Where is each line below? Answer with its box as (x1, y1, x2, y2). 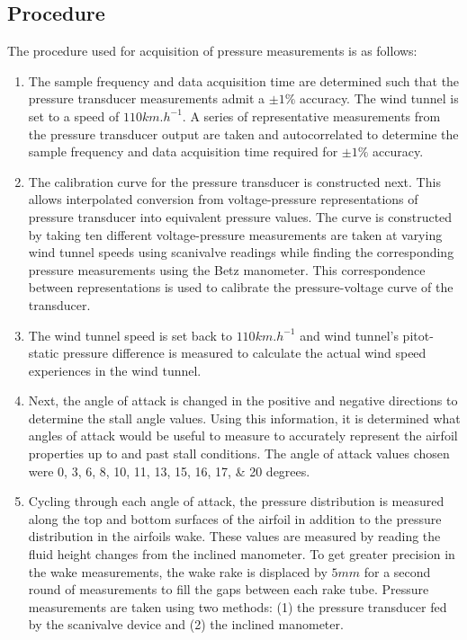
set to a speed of (28, 106, 120, 125)
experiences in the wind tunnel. (28, 360, 202, 379)
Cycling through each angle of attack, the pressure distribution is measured (28, 492, 445, 511)
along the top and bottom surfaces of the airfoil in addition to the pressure (28, 509, 442, 528)
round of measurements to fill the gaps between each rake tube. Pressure (28, 580, 429, 599)
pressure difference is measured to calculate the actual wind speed (62, 343, 427, 362)
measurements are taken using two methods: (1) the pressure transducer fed (28, 597, 447, 616)
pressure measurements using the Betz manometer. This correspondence (28, 260, 426, 279)
